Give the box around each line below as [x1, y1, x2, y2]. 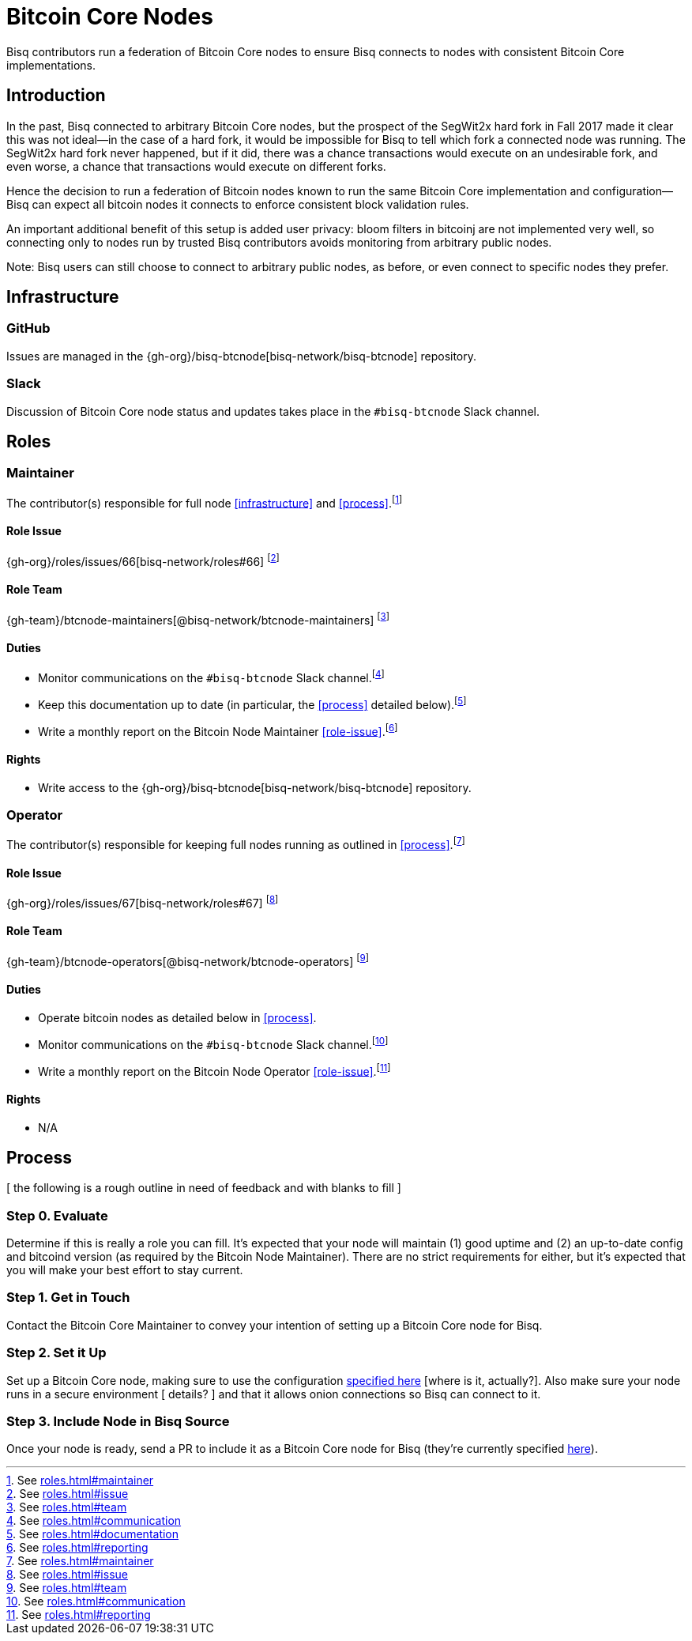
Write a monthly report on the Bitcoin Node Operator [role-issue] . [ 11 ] [38, 1062, 391, 1078]
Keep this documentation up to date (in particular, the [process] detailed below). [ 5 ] [38, 696, 467, 711]
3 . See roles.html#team [6, 1500, 127, 1515]
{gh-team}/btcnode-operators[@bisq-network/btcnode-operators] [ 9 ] [6, 953, 370, 968]
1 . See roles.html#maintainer [6, 1473, 154, 1488]
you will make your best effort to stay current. [6, 1263, 243, 1277]
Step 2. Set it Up [6, 1345, 107, 1361]
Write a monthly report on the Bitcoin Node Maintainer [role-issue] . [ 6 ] [38, 722, 398, 738]
